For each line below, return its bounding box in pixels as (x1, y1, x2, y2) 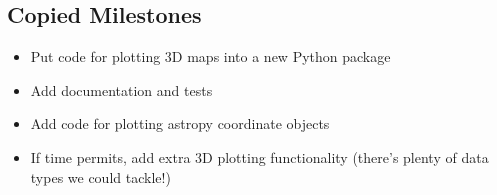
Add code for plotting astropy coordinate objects (30, 113, 330, 134)
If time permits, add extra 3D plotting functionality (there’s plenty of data (30, 146, 489, 167)
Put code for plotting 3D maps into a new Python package (30, 46, 391, 67)
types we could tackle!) (30, 166, 171, 187)
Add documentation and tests (30, 79, 213, 100)
